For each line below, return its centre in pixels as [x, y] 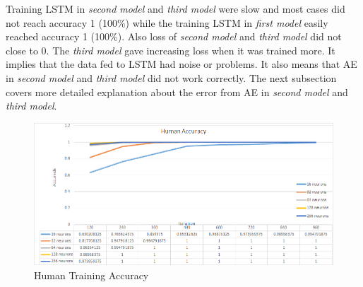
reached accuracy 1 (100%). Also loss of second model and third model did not [174, 36]
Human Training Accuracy [91, 275]
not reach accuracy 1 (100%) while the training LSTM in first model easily [167, 22]
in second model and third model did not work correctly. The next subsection [171, 77]
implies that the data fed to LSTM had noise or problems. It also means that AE [181, 64]
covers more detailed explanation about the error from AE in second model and [177, 92]
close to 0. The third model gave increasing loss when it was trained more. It [171, 50]
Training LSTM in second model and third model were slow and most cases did [175, 8]
